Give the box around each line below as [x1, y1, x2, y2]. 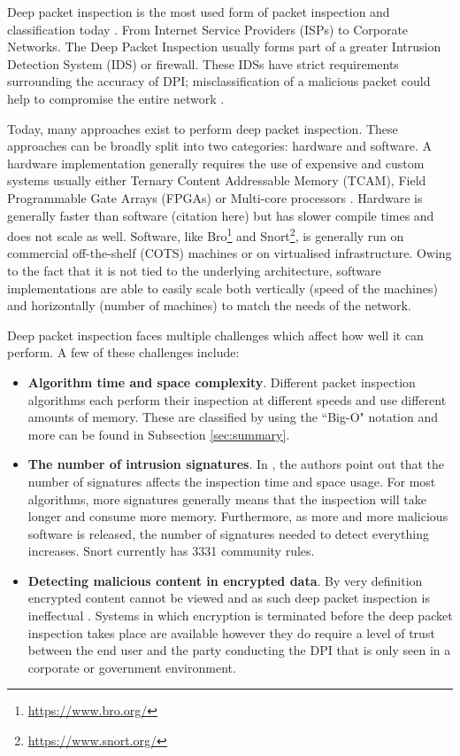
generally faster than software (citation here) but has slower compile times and [7, 206, 434, 224]
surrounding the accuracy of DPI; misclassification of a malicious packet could [7, 72, 431, 90]
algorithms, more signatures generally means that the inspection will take [27, 489, 426, 508]
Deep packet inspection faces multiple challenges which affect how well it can [7, 325, 424, 344]
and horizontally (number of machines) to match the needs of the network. [7, 296, 411, 315]
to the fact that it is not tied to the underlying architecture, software [7, 261, 381, 279]
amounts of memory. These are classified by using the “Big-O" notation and [27, 408, 438, 426]
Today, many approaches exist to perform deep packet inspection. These [7, 119, 398, 137]
